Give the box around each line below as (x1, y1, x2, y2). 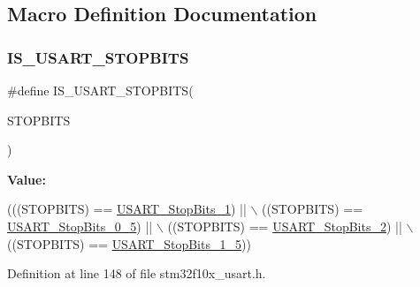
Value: (7, 170, 46, 188)
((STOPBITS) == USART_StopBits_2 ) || (167, 216, 402, 235)
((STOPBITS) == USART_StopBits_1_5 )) (7, 234, 251, 253)
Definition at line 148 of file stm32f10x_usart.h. (7, 264, 266, 283)
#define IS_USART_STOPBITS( (7, 81, 194, 99)
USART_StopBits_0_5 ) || (7, 216, 153, 235)
